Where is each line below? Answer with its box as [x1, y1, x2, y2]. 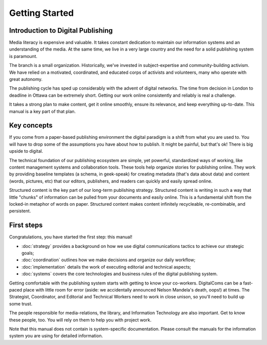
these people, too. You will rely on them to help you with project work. [9, 317, 152, 323]
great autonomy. [9, 76, 43, 82]
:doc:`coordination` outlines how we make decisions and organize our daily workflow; [21, 257, 195, 263]
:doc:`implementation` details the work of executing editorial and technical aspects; [21, 264, 191, 270]
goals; [21, 250, 34, 256]
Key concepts [9, 121, 53, 130]
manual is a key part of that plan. [9, 108, 76, 114]
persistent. [9, 208, 31, 214]
